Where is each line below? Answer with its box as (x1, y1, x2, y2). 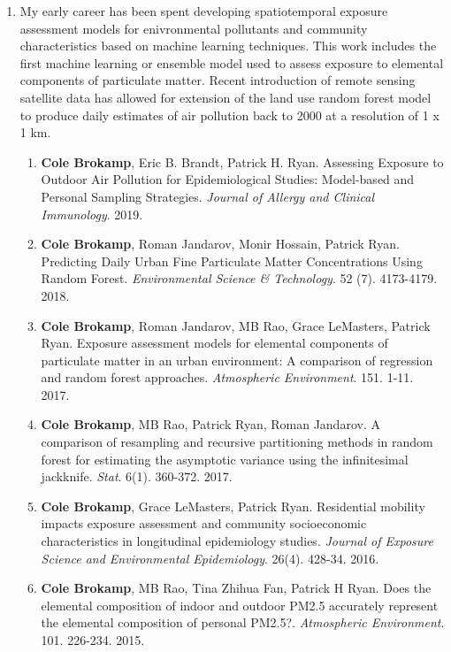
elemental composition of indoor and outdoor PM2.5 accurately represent (41, 595, 439, 614)
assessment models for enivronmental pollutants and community (19, 19, 368, 37)
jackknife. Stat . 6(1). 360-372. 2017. (41, 467, 233, 486)
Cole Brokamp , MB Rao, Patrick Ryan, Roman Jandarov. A (41, 415, 380, 433)
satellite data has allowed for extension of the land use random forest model (19, 88, 432, 106)
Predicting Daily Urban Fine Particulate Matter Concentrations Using (41, 251, 423, 270)
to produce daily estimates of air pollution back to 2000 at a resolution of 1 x (19, 105, 440, 124)
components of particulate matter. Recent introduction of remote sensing (19, 71, 416, 89)
